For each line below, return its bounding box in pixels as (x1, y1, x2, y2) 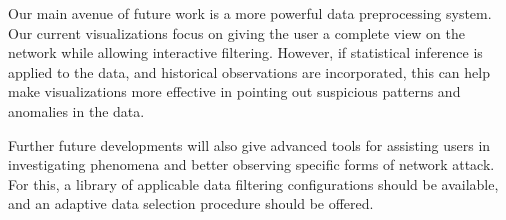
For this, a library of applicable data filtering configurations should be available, (8, 173, 499, 194)
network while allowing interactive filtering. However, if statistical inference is (8, 42, 483, 63)
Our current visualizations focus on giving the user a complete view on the (8, 22, 466, 43)
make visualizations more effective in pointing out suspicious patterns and (8, 81, 461, 102)
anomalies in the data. (8, 100, 145, 121)
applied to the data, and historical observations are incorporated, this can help (8, 61, 490, 82)
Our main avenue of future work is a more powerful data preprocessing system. (8, 3, 492, 23)
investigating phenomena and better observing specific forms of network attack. (8, 154, 495, 175)
